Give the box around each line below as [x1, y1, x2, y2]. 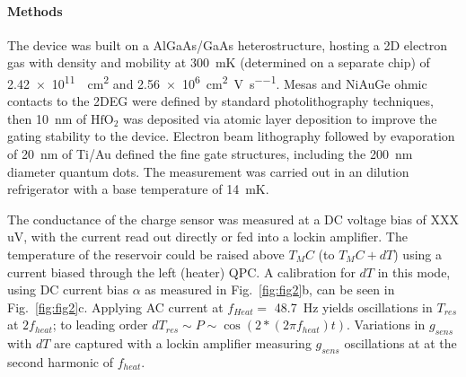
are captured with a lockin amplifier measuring [54, 334, 312, 353]
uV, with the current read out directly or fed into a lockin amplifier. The [7, 227, 408, 246]
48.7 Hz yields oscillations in [274, 297, 433, 316]
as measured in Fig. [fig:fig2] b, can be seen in [145, 280, 395, 299]
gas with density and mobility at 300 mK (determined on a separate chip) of [7, 53, 430, 72]
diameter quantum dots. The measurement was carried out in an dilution [7, 162, 409, 180]
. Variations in [347, 315, 426, 334]
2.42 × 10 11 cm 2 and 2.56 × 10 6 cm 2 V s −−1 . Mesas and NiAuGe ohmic [7, 71, 427, 92]
